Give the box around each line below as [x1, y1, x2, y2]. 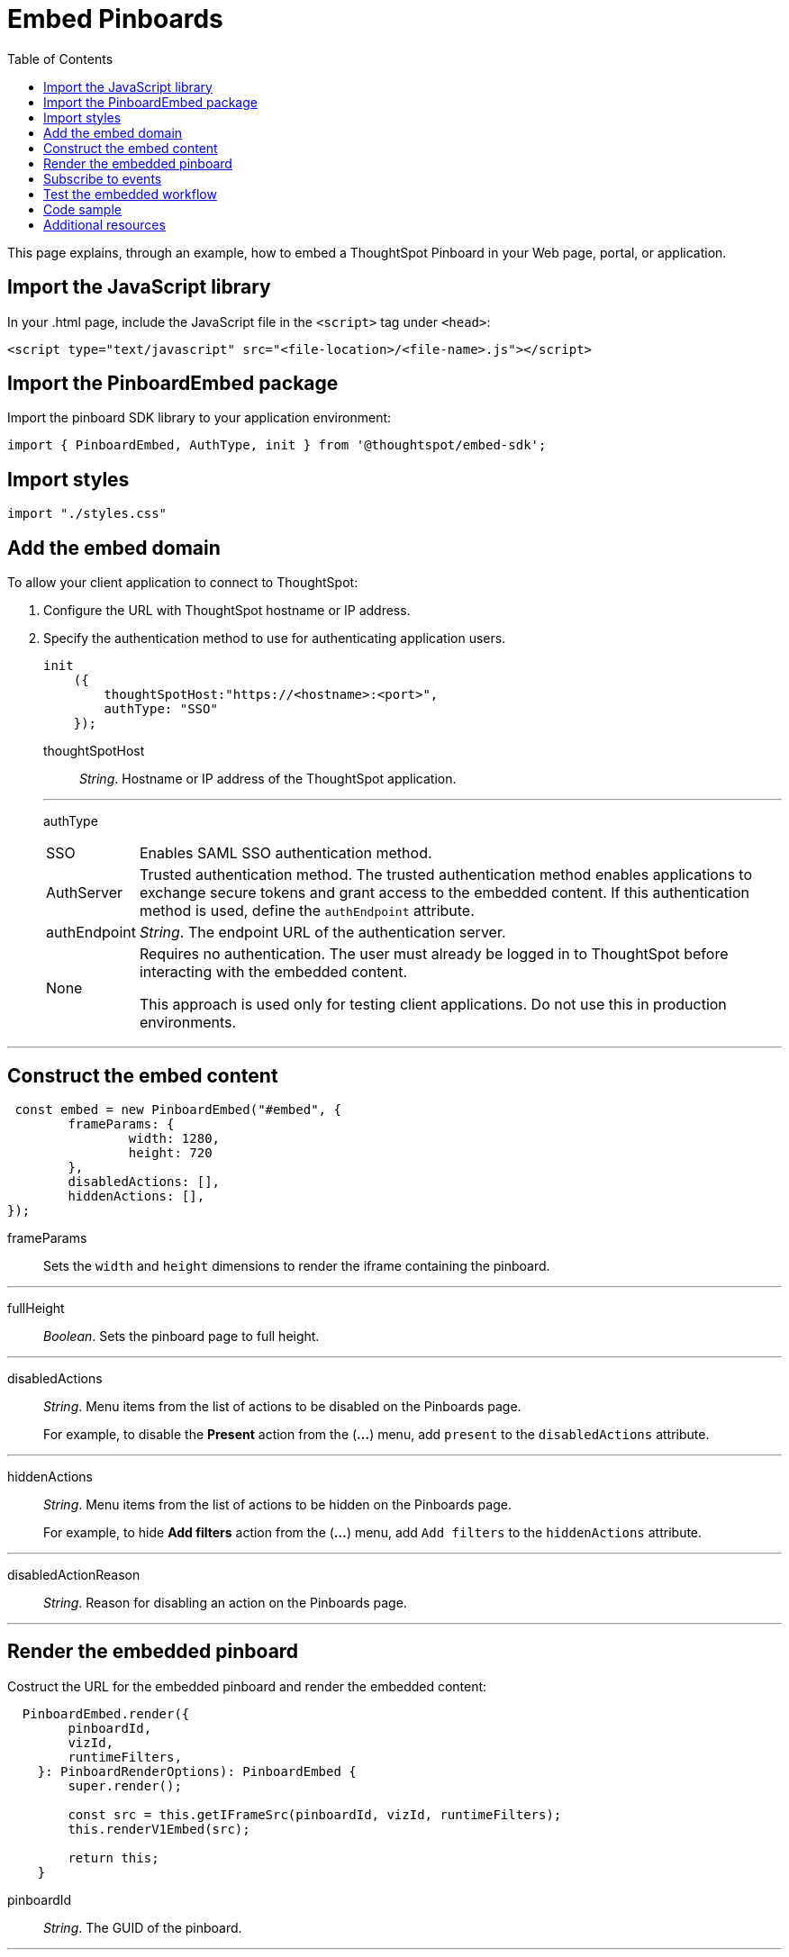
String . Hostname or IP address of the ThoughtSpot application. [79, 771, 457, 787]
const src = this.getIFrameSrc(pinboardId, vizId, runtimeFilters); [68, 1807, 562, 1822]
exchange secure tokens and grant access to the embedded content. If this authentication [139, 883, 749, 902]
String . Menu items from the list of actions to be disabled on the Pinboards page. [43, 1398, 521, 1414]
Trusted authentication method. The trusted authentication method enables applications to [139, 865, 753, 884]
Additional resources [43, 216, 166, 232]
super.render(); [68, 1778, 182, 1793]
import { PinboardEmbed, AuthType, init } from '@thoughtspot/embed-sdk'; [7, 438, 547, 453]
